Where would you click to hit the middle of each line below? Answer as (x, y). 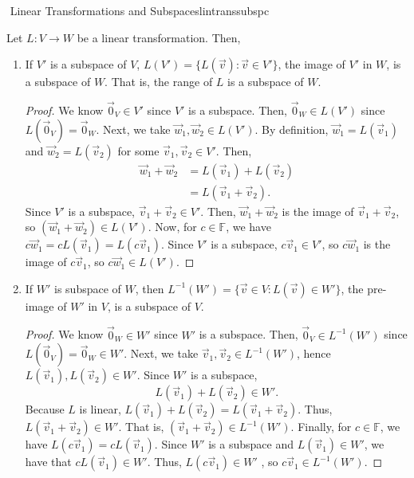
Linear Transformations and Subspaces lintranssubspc (140, 10)
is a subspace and (251, 444)
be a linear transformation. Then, (159, 37)
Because (45, 409)
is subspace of (88, 288)
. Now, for (172, 227)
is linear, (100, 409)
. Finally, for (321, 427)
